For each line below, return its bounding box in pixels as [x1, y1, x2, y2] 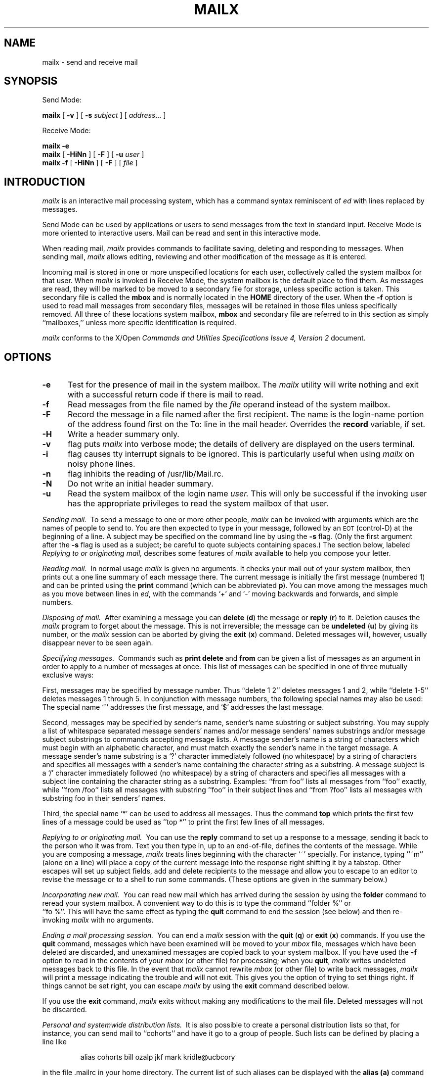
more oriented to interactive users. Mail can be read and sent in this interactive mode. [42, 229, 321, 238]
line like [42, 1037, 67, 1046]
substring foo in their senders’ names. [42, 794, 166, 803]
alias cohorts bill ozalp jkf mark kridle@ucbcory [80, 1053, 235, 1062]
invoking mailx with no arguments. [42, 916, 154, 925]
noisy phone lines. [67, 459, 135, 469]
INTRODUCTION [4, 175, 86, 188]
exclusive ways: [42, 671, 94, 680]
